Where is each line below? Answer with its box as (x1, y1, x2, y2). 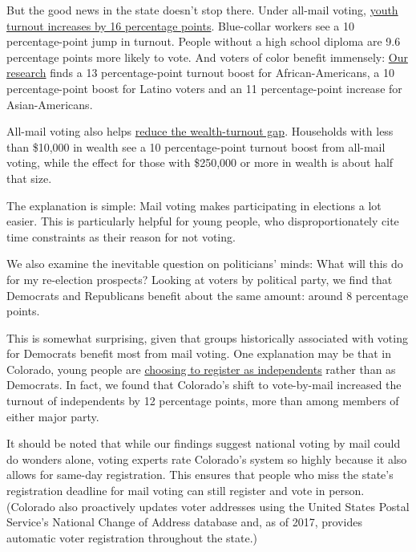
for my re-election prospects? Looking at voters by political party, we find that (6, 270, 393, 287)
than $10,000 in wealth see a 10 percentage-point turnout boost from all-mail (6, 138, 386, 155)
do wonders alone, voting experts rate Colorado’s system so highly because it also (6, 450, 407, 467)
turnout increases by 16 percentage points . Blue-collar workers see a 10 (6, 17, 354, 34)
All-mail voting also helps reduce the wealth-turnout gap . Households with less (6, 123, 394, 140)
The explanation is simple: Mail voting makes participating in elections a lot (6, 197, 382, 213)
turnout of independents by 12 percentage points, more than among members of (6, 392, 399, 409)
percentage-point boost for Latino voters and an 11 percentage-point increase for (6, 79, 402, 96)
